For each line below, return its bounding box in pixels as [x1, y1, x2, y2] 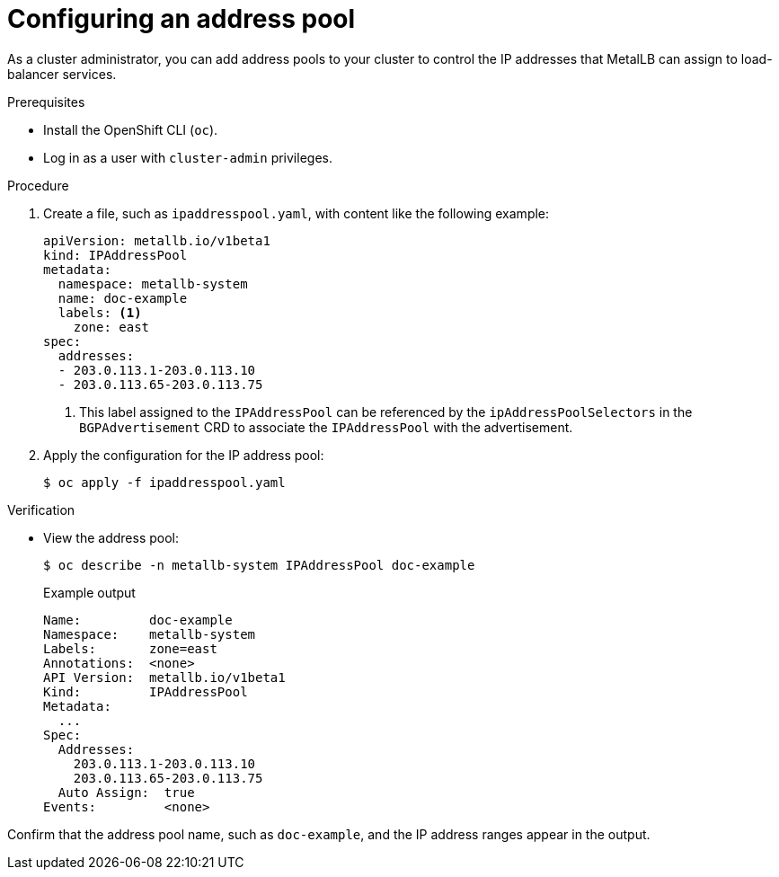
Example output [43, 584, 136, 600]
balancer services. [7, 66, 117, 82]
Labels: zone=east [43, 641, 217, 656]
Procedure [7, 177, 69, 193]
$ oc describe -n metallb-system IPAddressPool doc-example [43, 557, 475, 572]
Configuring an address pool [7, 4, 356, 34]
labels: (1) [58, 305, 142, 320]
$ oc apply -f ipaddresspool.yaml [43, 474, 286, 490]
